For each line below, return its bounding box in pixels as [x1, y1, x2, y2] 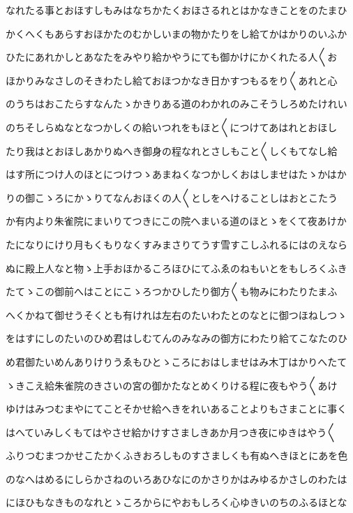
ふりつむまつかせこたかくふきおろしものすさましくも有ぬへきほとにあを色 [6, 448, 348, 463]
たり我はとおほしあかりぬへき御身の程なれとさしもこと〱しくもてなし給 [6, 143, 338, 158]
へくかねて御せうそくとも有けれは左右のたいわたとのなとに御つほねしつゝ [6, 307, 347, 322]
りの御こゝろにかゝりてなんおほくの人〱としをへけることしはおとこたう [6, 190, 338, 205]
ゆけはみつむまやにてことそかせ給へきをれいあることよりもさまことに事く [6, 401, 347, 416]
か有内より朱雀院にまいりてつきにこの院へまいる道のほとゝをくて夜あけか [6, 214, 347, 228]
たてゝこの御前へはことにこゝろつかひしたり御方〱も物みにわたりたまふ [6, 284, 338, 299]
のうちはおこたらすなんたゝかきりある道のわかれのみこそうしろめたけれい [6, 96, 347, 111]
